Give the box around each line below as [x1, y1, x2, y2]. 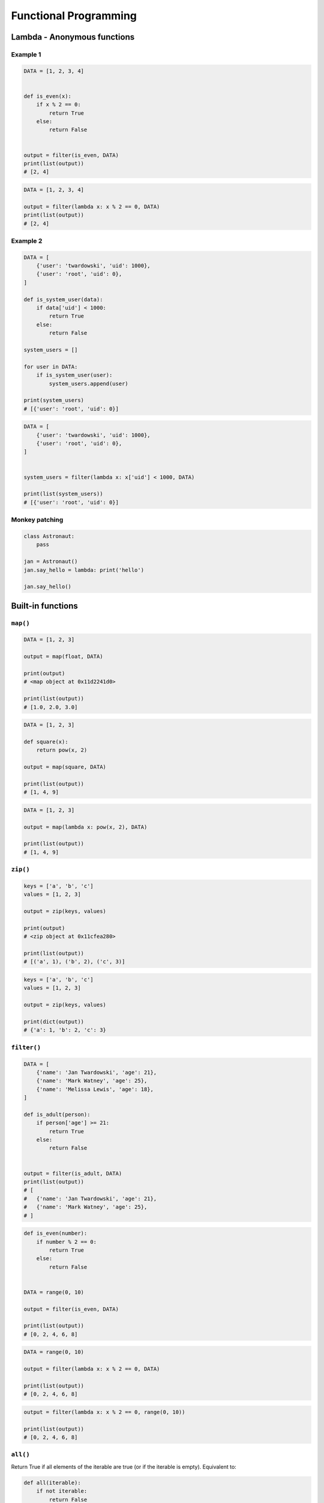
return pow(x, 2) [36, 747, 88, 754]
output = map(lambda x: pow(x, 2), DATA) [23, 824, 148, 830]
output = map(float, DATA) [23, 653, 103, 660]
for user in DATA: [23, 363, 78, 370]
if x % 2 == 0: [36, 101, 81, 108]
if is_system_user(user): [36, 372, 113, 379]
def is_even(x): [23, 93, 72, 99]
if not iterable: [36, 1488, 88, 1495]
